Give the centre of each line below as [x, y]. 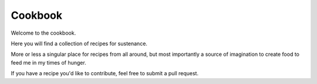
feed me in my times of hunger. [48, 62]
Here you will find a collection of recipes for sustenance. [79, 43]
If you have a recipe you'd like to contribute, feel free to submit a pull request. [105, 73]
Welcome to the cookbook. [43, 33]
